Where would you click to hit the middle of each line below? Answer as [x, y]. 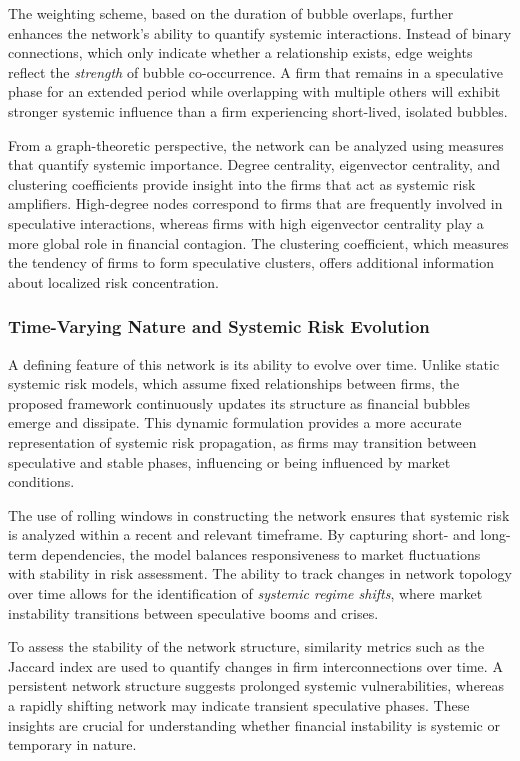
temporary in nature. [72, 744]
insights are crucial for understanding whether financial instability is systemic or [254, 724]
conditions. [41, 481]
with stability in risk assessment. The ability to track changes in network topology [260, 573]
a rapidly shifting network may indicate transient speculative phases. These [239, 705]
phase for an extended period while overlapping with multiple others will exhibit [254, 91]
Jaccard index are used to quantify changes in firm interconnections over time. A [255, 665]
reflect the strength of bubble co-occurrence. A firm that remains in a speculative [255, 71]
